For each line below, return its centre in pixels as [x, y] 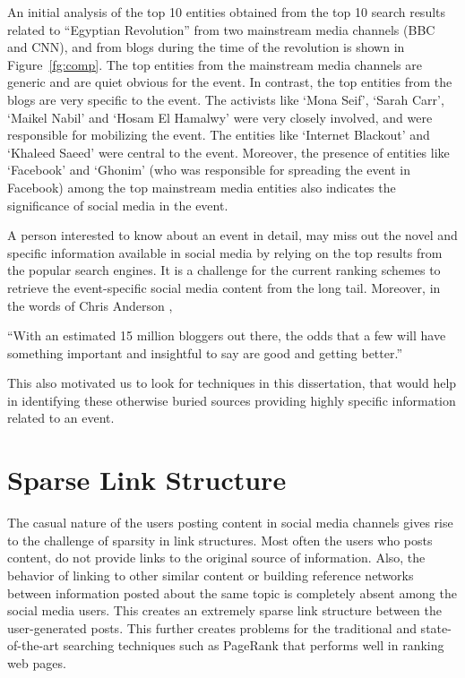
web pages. [37, 662]
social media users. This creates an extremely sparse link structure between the [224, 610]
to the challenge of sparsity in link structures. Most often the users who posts [220, 540]
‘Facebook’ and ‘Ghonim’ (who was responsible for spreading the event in [209, 170]
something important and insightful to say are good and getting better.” [205, 352]
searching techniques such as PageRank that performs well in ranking [254, 645]
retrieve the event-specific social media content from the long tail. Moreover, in [224, 287]
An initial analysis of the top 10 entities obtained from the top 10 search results [227, 12]
